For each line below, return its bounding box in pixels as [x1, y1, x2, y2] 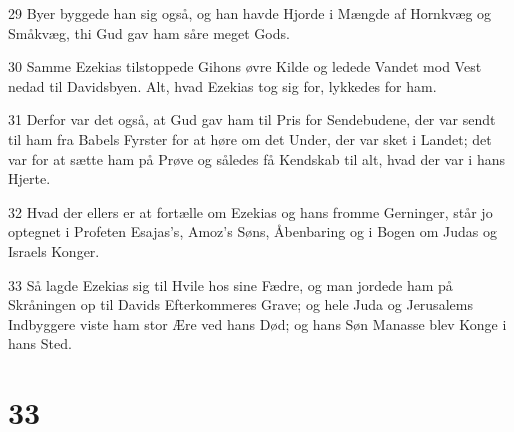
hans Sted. [8, 333, 72, 354]
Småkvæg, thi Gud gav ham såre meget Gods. [8, 22, 290, 43]
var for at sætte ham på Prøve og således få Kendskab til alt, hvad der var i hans [8, 148, 505, 169]
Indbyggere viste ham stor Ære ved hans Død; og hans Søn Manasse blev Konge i [8, 313, 507, 334]
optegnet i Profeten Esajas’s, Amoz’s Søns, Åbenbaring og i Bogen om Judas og [8, 221, 497, 242]
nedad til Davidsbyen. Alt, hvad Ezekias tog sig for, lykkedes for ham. [8, 75, 437, 96]
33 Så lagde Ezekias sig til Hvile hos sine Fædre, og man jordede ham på [8, 274, 453, 295]
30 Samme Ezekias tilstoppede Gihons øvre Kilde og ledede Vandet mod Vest [8, 56, 482, 77]
